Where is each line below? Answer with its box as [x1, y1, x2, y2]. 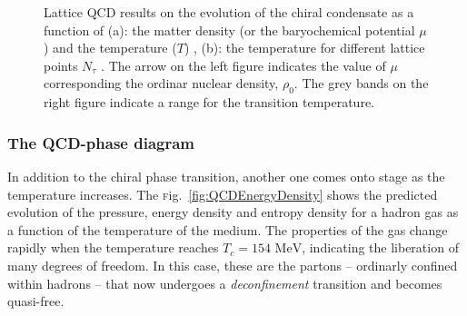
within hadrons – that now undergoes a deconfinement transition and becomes [7, 273, 442, 292]
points [44, 55, 78, 74]
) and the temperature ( [44, 38, 177, 57]
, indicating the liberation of [302, 238, 459, 257]
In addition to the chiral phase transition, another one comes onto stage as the [7, 166, 445, 185]
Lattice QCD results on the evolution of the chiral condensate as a [44, 3, 414, 21]
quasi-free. [7, 291, 65, 311]
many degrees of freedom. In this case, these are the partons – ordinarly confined [7, 255, 458, 274]
